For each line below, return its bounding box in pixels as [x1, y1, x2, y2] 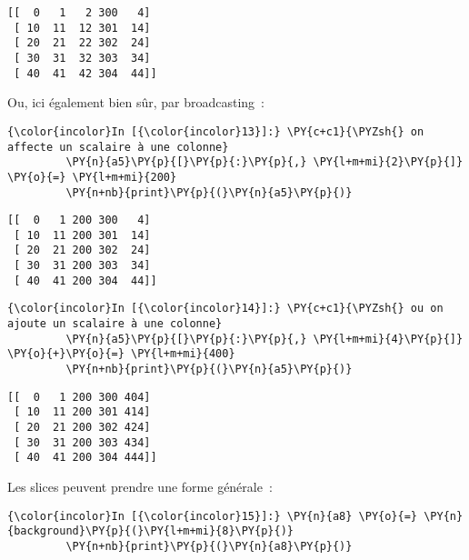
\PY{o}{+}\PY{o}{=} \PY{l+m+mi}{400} [7, 347, 235, 361]
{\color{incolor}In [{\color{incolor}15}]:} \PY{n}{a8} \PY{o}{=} [7, 509, 418, 523]
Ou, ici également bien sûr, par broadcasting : [7, 93, 265, 112]
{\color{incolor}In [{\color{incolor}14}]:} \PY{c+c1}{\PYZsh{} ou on [7, 302, 444, 315]
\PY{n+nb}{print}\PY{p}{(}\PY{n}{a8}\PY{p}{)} [65, 539, 353, 553]
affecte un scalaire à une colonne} [7, 140, 229, 154]
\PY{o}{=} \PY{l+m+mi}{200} [7, 170, 177, 184]
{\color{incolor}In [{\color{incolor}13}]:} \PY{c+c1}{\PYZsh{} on [7, 125, 424, 138]
